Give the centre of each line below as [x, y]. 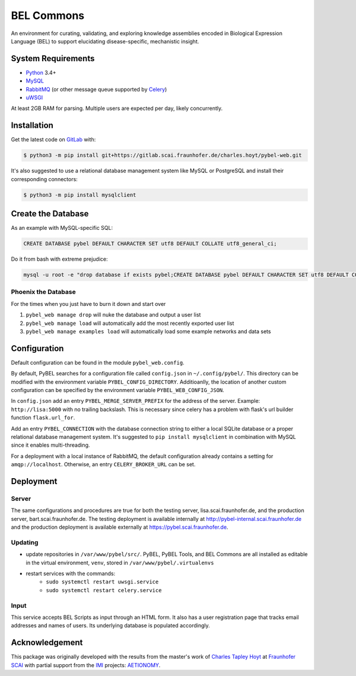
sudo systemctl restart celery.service [104, 590]
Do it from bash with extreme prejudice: [59, 259]
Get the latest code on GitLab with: [53, 140]
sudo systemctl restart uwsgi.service [102, 582]
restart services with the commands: [71, 574]
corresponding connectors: [44, 179]
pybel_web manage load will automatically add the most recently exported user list [130, 323]
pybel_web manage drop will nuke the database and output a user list [113, 315]
